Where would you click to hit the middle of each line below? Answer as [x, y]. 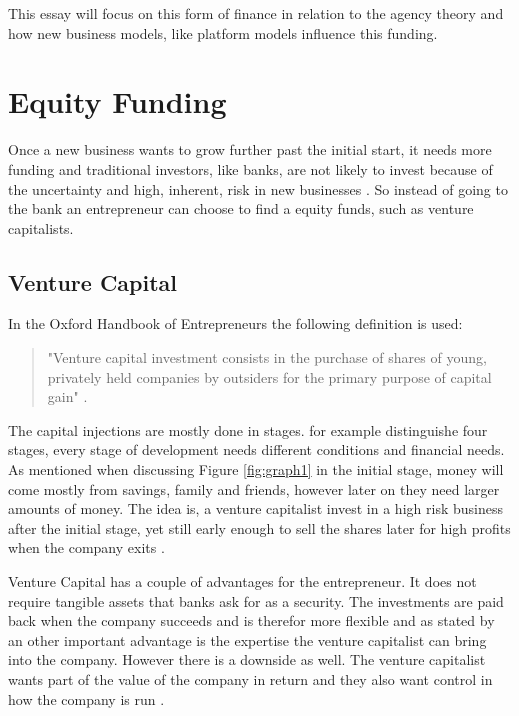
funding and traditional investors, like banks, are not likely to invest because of [250, 168]
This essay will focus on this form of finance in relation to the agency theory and [256, 13]
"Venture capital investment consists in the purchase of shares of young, [267, 357]
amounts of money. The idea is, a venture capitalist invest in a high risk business [255, 508]
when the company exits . [86, 547]
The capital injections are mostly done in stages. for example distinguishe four [248, 429]
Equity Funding [117, 101]
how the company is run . [86, 698]
